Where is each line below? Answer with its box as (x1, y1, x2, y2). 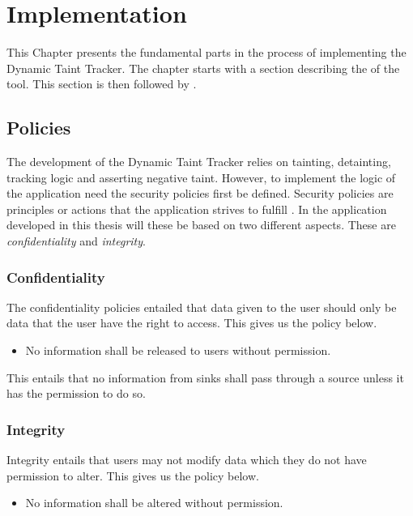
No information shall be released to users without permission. (25, 342, 331, 359)
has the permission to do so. (6, 385, 146, 402)
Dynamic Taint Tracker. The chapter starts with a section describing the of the (6, 59, 400, 76)
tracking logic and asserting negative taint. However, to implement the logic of (6, 168, 396, 186)
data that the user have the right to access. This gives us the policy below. (6, 314, 377, 331)
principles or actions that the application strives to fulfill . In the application (6, 200, 387, 217)
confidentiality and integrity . (6, 232, 146, 249)
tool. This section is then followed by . (6, 75, 197, 92)
